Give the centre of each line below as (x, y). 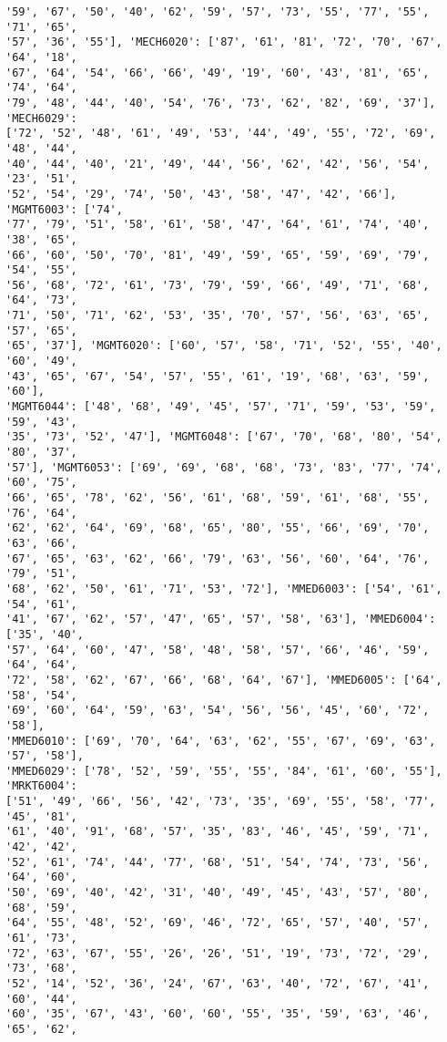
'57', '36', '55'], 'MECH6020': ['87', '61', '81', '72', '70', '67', (224, 42)
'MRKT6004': (41, 786)
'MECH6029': (41, 118)
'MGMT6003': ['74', (64, 209)
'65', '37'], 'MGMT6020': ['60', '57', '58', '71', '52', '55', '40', (224, 346)
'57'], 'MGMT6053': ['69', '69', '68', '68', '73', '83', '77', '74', (224, 467)
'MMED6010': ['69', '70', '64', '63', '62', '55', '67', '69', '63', (221, 741)
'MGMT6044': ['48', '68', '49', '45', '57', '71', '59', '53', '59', (221, 407)
